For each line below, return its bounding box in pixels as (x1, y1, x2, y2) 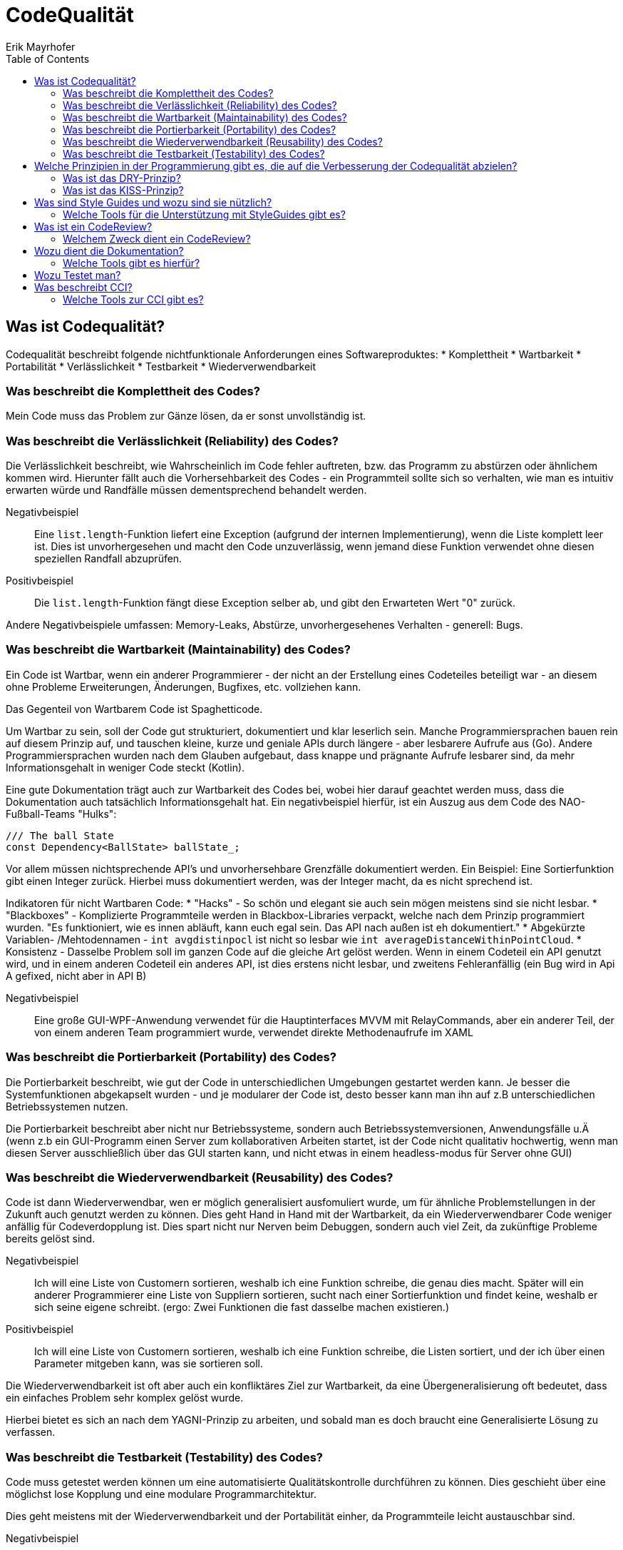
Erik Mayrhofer (6, 40, 76, 53)
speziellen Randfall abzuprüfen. (34, 552, 182, 565)
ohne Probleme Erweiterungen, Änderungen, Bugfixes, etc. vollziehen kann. (6, 680, 361, 693)
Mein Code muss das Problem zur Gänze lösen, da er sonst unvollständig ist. (6, 410, 366, 422)
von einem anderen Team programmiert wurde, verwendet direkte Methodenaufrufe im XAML (34, 1025, 473, 1038)
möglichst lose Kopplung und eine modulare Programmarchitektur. (6, 1488, 316, 1501)
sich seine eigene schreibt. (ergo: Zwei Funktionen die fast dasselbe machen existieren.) (34, 1301, 450, 1314)
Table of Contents (6, 52, 90, 65)
